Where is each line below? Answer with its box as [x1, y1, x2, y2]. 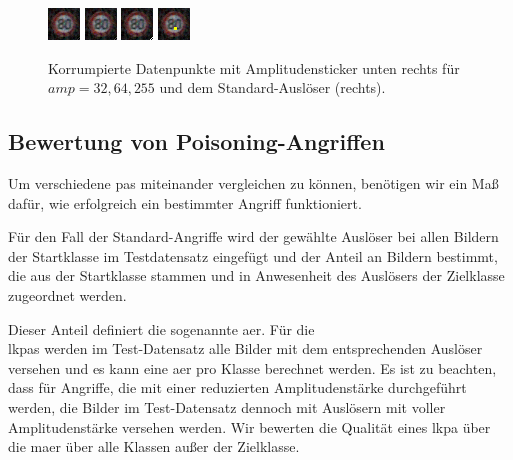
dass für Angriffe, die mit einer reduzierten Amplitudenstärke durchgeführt [8, 377, 467, 398]
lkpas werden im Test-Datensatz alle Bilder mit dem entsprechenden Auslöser [8, 338, 483, 359]
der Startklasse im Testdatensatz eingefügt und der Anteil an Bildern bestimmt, [8, 245, 498, 266]
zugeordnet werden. [8, 284, 127, 305]
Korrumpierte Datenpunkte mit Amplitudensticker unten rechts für [48, 57, 460, 78]
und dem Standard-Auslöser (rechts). [159, 77, 386, 98]
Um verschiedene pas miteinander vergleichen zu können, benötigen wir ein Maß [8, 172, 499, 193]
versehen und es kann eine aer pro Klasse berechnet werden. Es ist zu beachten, [8, 357, 497, 378]
